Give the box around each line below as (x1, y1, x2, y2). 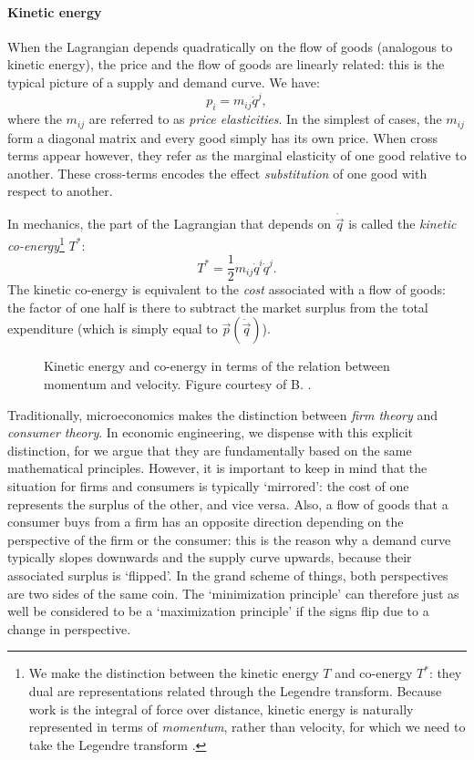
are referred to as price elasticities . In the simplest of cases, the (88, 109, 442, 128)
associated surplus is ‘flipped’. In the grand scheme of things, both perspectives (7, 565, 448, 584)
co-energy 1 (7, 232, 65, 254)
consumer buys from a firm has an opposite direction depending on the (7, 512, 404, 531)
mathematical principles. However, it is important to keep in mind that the (7, 458, 428, 478)
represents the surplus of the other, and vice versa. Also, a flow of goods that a (7, 494, 448, 513)
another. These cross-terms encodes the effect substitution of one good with (7, 163, 428, 182)
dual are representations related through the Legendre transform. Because (28, 681, 442, 700)
